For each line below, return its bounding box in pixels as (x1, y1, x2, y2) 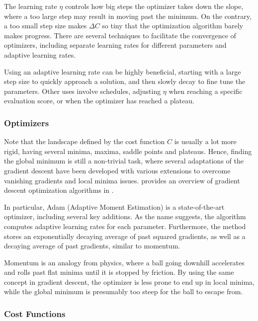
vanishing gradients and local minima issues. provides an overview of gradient (4, 175, 240, 185)
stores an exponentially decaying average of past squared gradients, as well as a (4, 231, 246, 241)
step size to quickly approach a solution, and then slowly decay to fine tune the (4, 76, 246, 86)
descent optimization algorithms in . (4, 185, 114, 195)
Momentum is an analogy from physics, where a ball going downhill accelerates (4, 257, 245, 267)
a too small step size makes (4, 20, 87, 31)
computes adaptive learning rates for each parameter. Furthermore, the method (4, 221, 246, 231)
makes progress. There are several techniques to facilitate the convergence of (4, 30, 236, 40)
